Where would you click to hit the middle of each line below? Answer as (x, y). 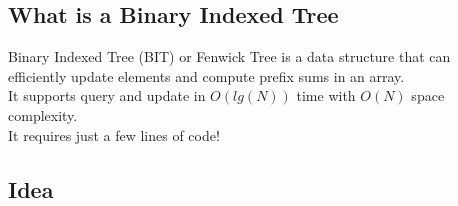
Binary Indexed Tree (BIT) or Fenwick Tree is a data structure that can (229, 56)
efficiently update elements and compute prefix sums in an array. (206, 75)
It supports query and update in (107, 95)
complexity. (43, 114)
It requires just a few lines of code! (114, 134)
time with (326, 95)
